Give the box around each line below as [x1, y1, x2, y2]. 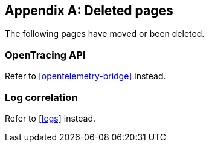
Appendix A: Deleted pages [5, 3, 173, 18]
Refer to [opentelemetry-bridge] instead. [5, 71, 166, 82]
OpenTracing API [5, 48, 86, 61]
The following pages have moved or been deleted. [5, 28, 205, 39]
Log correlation [5, 91, 78, 103]
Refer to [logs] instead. [5, 113, 96, 123]
